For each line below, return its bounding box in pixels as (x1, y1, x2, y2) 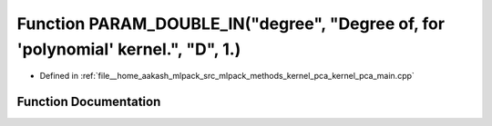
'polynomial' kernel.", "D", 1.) (16, 39, 241, 59)
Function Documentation (16, 94, 161, 110)
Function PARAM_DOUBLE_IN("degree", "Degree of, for (16, 14, 446, 34)
